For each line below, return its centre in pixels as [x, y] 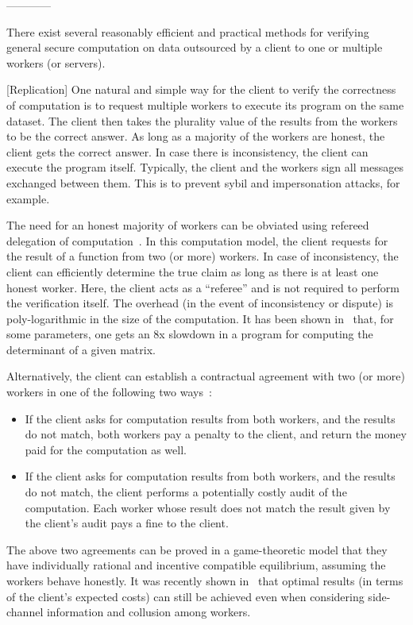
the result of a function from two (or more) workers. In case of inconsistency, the [203, 256]
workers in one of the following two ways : [109, 392]
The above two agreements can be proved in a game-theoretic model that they [197, 549]
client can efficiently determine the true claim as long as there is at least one [193, 271]
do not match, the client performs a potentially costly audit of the [186, 492]
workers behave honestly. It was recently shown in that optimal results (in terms [205, 581]
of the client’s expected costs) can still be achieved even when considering [185, 596]
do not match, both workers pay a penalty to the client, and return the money [216, 434]
